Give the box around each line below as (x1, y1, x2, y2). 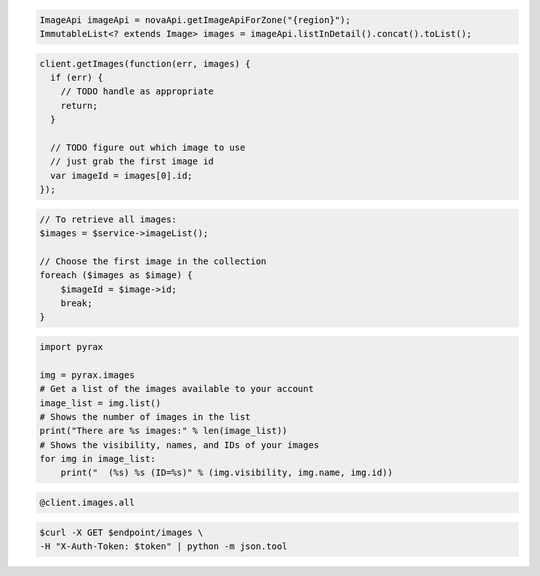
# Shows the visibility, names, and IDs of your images (39, 439, 320, 450)
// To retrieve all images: (39, 213, 177, 225)
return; (60, 100, 99, 111)
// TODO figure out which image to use (50, 141, 246, 153)
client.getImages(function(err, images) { (39, 58, 251, 69)
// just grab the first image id (50, 156, 214, 167)
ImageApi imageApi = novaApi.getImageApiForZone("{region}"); (39, 14, 351, 25)
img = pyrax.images (39, 369, 135, 380)
